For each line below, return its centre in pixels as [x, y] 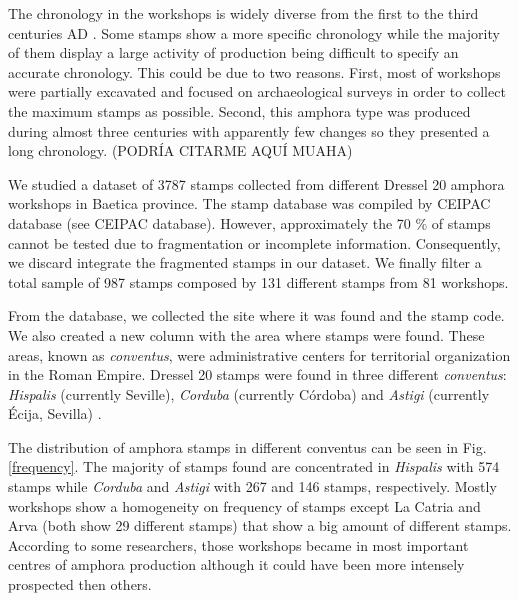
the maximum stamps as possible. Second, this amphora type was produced [239, 110]
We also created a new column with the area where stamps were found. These [246, 334]
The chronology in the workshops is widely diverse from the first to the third [243, 13]
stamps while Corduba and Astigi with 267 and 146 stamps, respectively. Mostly [252, 486]
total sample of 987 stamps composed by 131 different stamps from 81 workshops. [258, 281]
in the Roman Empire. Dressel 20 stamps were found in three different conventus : [257, 374]
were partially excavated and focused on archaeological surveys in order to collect [257, 91]
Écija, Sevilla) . [55, 413]
